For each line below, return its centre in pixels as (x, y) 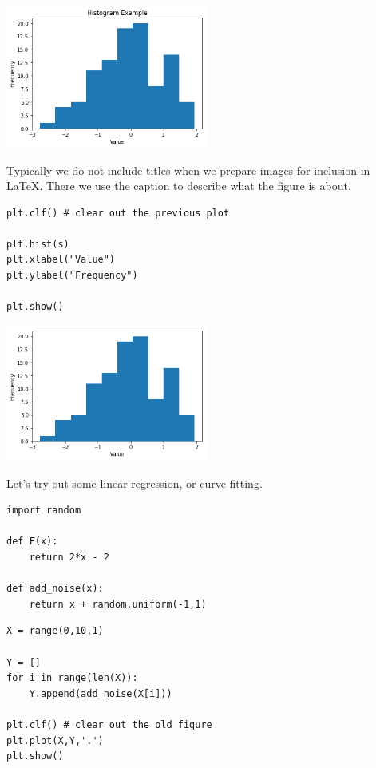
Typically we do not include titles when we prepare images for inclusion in (188, 170)
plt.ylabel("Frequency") (72, 276)
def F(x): (32, 542)
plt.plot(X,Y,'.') (55, 740)
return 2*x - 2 (69, 558)
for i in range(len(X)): (72, 678)
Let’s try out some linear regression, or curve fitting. (135, 483)
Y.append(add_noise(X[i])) (101, 693)
